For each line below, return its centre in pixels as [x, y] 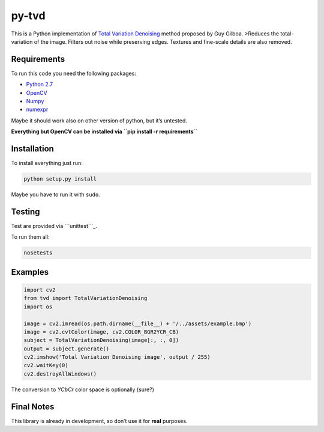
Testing [25, 211]
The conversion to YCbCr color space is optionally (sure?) [82, 389]
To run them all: [30, 237]
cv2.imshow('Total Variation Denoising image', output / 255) [117, 357]
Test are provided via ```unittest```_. [54, 226]
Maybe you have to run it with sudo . [55, 194]
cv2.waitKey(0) [46, 365]
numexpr [37, 109]
